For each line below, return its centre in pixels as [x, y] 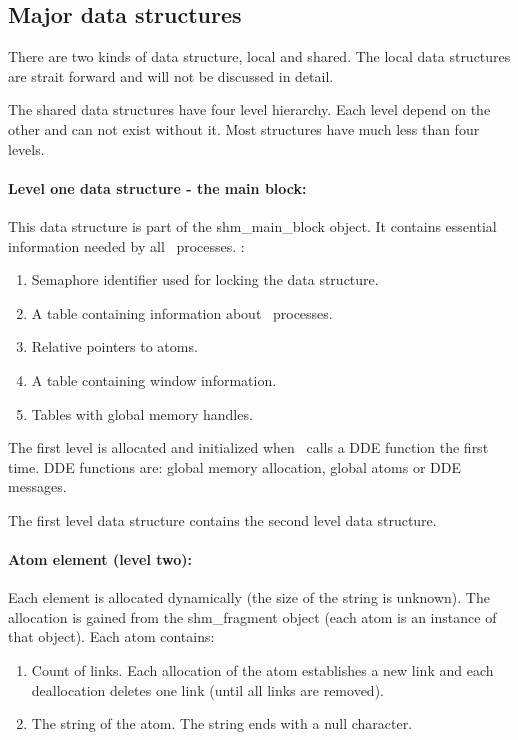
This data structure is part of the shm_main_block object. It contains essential [252, 225]
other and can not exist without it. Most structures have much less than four [244, 128]
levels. [26, 148]
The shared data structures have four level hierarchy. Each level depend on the [249, 109]
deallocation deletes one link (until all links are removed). [207, 689]
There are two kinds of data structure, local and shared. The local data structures [259, 56]
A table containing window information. [154, 379]
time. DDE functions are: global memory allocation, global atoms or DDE [234, 466]
